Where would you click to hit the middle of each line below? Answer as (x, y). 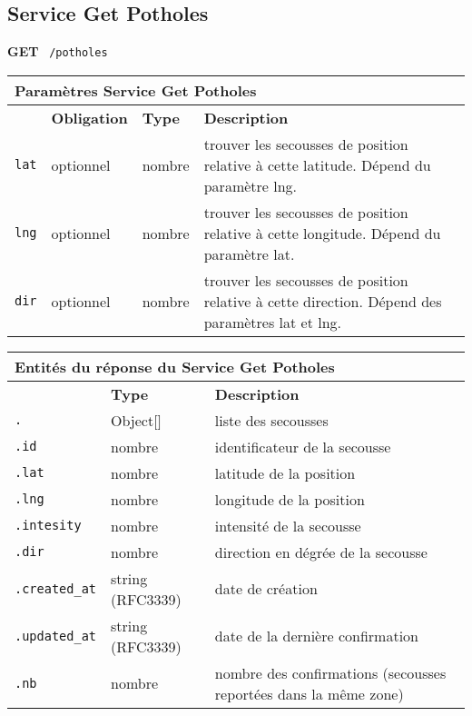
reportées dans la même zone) (309, 693)
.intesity (48, 526)
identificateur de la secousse (303, 446)
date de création (266, 589)
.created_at (56, 588)
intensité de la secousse (288, 525)
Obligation (89, 117)
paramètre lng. (251, 185)
